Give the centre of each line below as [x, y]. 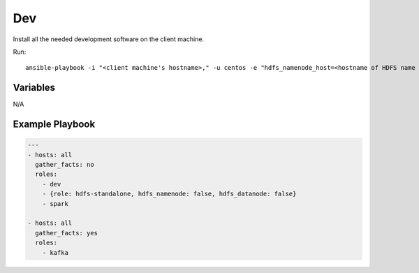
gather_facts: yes [66, 233]
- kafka [56, 252]
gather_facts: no [65, 165]
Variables [34, 88]
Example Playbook [54, 125]
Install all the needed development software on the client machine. [109, 39]
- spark [56, 204]
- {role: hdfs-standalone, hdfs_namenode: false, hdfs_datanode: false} [169, 194]
